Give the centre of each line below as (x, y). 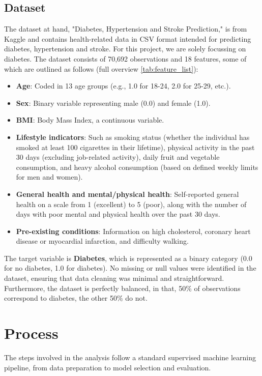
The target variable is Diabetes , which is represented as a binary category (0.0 (128, 258)
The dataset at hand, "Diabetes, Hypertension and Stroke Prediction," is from (126, 29)
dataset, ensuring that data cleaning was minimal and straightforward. (114, 278)
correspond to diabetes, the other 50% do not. (76, 298)
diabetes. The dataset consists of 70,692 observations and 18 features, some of (125, 58)
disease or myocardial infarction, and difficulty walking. (102, 241)
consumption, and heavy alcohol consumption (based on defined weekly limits (137, 167)
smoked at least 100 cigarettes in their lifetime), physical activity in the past (135, 147)
